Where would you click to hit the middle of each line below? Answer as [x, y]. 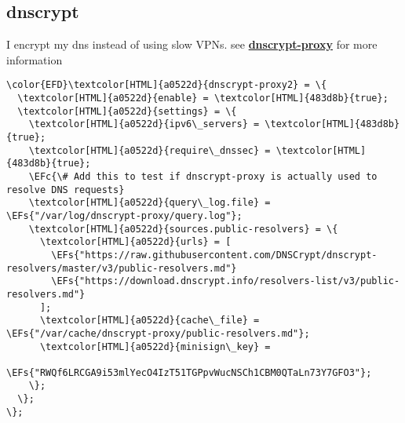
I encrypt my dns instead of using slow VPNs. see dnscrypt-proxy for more [192, 44]
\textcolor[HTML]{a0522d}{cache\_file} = [150, 321]
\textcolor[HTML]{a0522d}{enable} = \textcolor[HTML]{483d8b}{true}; [203, 98]
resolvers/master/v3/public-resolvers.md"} [122, 268]
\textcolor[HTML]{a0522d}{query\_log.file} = [150, 203]
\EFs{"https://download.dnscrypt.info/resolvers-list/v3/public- [226, 281]
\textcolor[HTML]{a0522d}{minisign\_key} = [155, 346]
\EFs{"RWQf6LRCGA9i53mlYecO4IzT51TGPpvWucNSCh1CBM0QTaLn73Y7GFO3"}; [189, 372]
